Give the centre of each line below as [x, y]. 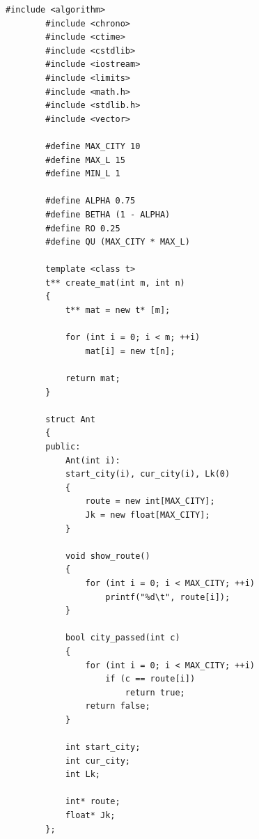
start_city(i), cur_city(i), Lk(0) [148, 474]
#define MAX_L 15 [85, 160]
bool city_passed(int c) [123, 638]
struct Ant [70, 419]
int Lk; [83, 775]
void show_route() [108, 556]
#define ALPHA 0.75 [91, 201]
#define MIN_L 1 [83, 174]
